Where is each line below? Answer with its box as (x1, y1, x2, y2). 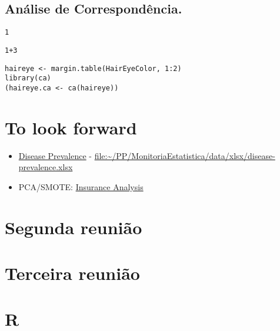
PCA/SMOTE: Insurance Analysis (18, 180, 144, 192)
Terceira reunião (5, 261, 140, 285)
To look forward (5, 115, 137, 139)
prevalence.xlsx (18, 161, 73, 173)
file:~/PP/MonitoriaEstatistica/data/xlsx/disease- (94, 149, 275, 161)
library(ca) (5, 74, 51, 83)
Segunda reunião (5, 215, 142, 239)
